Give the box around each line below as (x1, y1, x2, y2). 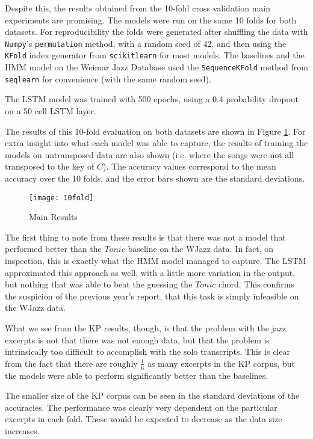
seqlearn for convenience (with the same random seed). (5, 72, 211, 85)
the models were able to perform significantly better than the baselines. (5, 369, 268, 381)
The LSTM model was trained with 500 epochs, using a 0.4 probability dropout (5, 93, 299, 105)
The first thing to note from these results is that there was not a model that (5, 230, 286, 243)
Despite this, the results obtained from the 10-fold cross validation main (5, 2, 270, 14)
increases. (5, 424, 40, 437)
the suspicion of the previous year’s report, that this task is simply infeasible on (5, 289, 299, 302)
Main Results (29, 210, 78, 223)
